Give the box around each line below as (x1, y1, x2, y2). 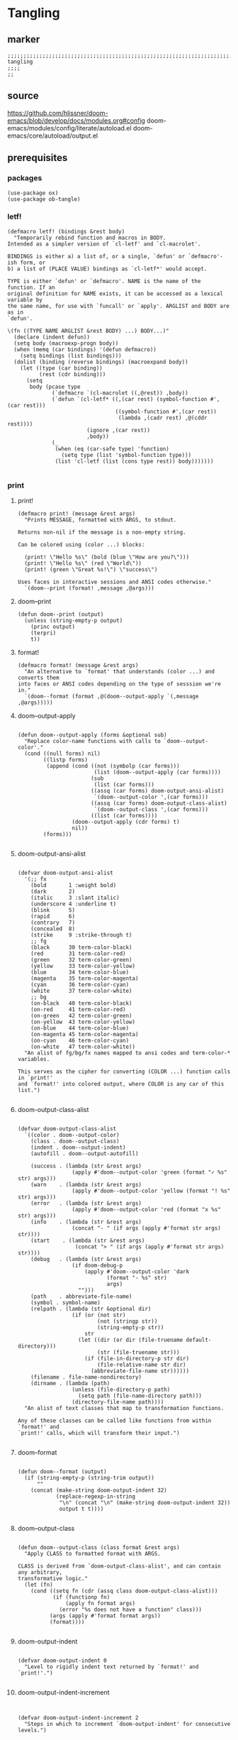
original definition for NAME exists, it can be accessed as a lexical (7, 290, 223, 297)
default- (186, 1336, 212, 1344)
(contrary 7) (30, 919, 76, 927)
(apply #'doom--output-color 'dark (84, 1268, 190, 1275)
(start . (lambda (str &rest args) (30, 1237, 145, 1245)
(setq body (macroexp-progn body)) (13, 339, 119, 347)
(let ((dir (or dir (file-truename (77, 1336, 183, 1344)
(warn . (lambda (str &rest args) (30, 1182, 142, 1189)
